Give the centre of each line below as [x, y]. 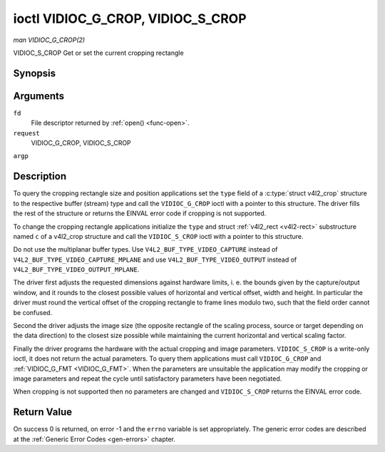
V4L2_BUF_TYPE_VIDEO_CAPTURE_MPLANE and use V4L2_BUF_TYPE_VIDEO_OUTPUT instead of [155, 260]
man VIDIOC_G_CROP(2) [49, 40]
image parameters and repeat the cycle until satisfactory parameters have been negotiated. [148, 379]
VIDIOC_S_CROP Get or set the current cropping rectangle [99, 53]
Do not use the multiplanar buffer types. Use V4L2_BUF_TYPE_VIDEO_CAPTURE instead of [145, 250]
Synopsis [35, 73]
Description [40, 176]
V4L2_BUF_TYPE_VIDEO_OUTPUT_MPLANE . [76, 269]
